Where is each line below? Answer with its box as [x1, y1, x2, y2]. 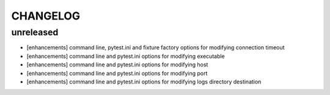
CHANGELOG [11, 9, 81, 23]
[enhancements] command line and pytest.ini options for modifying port [26, 69, 208, 77]
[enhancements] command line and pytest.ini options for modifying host [26, 61, 208, 68]
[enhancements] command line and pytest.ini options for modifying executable [26, 52, 226, 60]
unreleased [11, 27, 59, 38]
